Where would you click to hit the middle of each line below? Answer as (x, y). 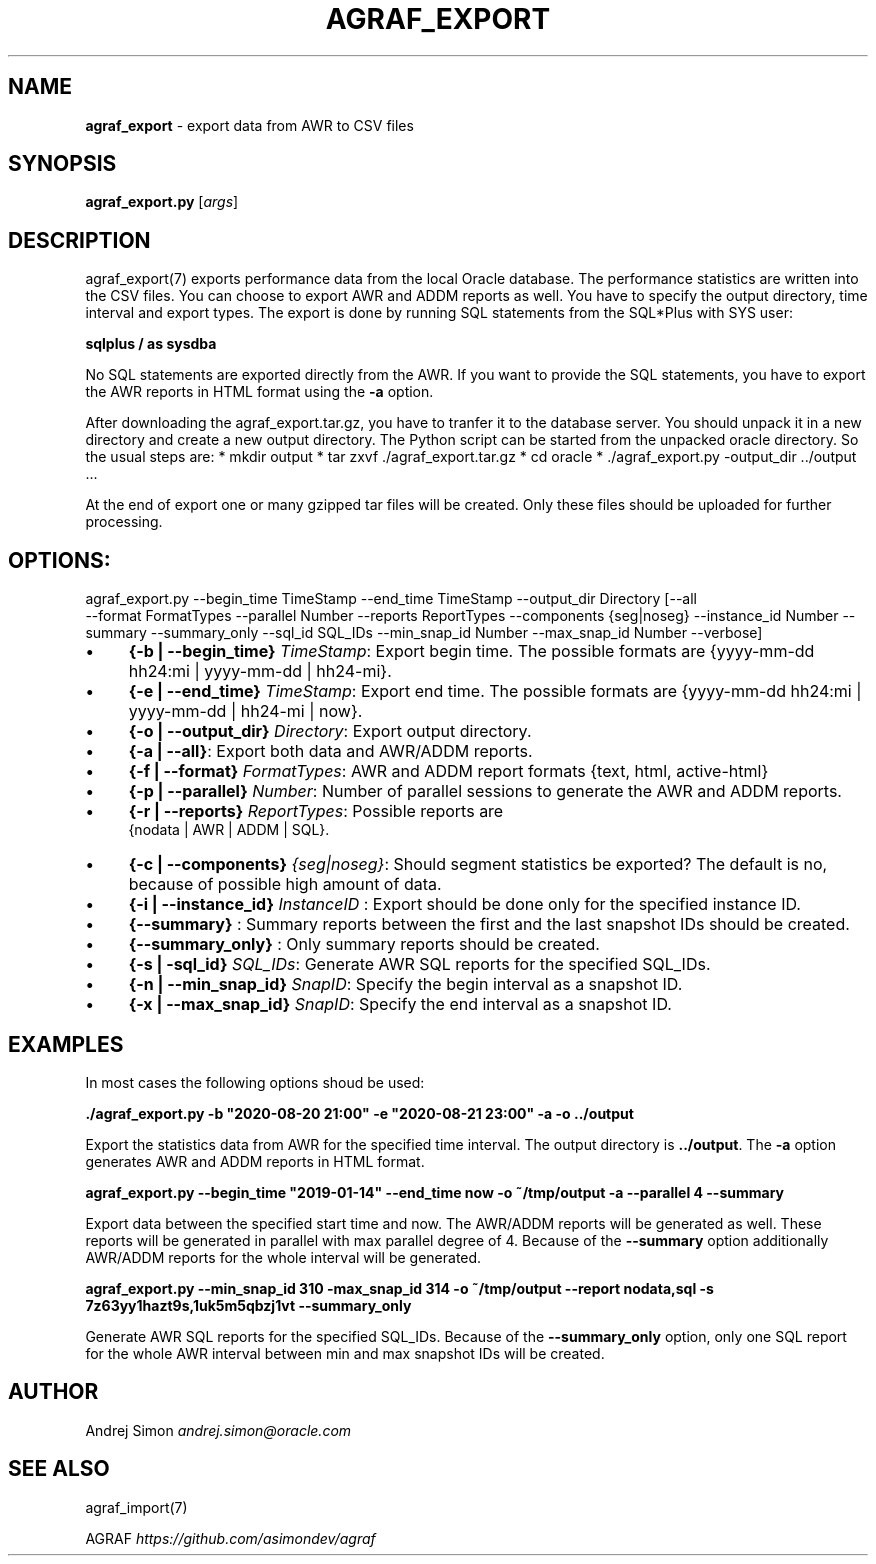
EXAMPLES (66, 1044)
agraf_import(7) (136, 1507)
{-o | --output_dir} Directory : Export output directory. (330, 731)
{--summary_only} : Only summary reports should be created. (364, 944)
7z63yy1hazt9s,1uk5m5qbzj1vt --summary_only (248, 1305)
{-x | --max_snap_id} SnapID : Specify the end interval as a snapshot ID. (400, 1004)
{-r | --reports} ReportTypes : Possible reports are (316, 811)
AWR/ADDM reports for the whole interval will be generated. (283, 1257)
